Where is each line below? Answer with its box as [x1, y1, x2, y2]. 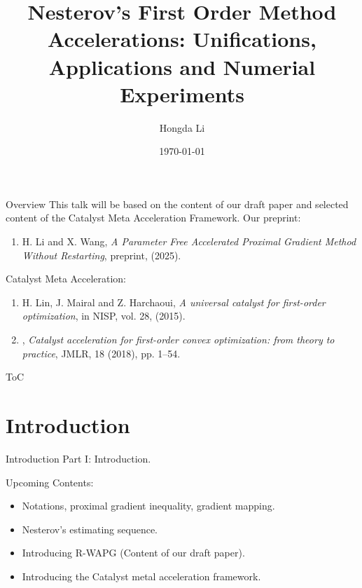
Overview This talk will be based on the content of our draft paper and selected [6, 196, 349, 211]
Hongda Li [159, 120, 205, 135]
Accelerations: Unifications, [48, 25, 316, 53]
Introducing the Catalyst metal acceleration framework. [22, 568, 261, 583]
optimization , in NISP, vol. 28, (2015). [22, 308, 186, 323]
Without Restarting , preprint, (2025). [22, 247, 181, 262]
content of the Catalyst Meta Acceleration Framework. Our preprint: [6, 210, 301, 225]
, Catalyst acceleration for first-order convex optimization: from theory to [22, 332, 335, 347]
